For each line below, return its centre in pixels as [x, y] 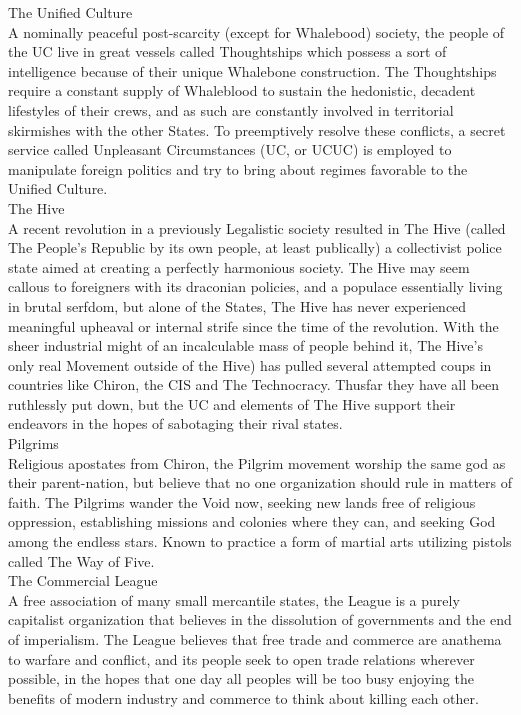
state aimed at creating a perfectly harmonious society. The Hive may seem [239, 266]
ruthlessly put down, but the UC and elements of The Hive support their [232, 403]
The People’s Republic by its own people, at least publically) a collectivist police [255, 247]
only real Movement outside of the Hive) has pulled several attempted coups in [250, 364]
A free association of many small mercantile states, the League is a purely [234, 599]
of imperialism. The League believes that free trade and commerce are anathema [255, 639]
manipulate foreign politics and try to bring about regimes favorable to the [238, 168]
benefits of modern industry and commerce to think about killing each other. [243, 697]
